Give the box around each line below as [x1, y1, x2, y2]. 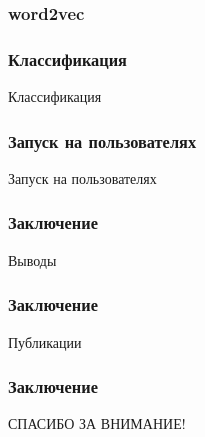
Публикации [8, 331, 82, 352]
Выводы [8, 249, 57, 270]
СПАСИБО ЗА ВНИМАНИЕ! [8, 413, 186, 434]
